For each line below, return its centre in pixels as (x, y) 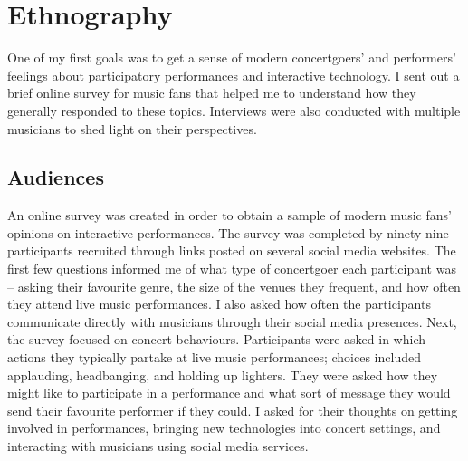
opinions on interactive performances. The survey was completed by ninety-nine (228, 232)
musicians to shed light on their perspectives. (132, 128)
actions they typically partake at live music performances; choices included (214, 357)
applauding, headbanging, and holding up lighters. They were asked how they (223, 375)
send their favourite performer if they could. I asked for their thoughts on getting (233, 410)
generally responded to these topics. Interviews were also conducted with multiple (234, 110)
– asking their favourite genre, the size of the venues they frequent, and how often (234, 286)
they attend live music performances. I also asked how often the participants (219, 304)
